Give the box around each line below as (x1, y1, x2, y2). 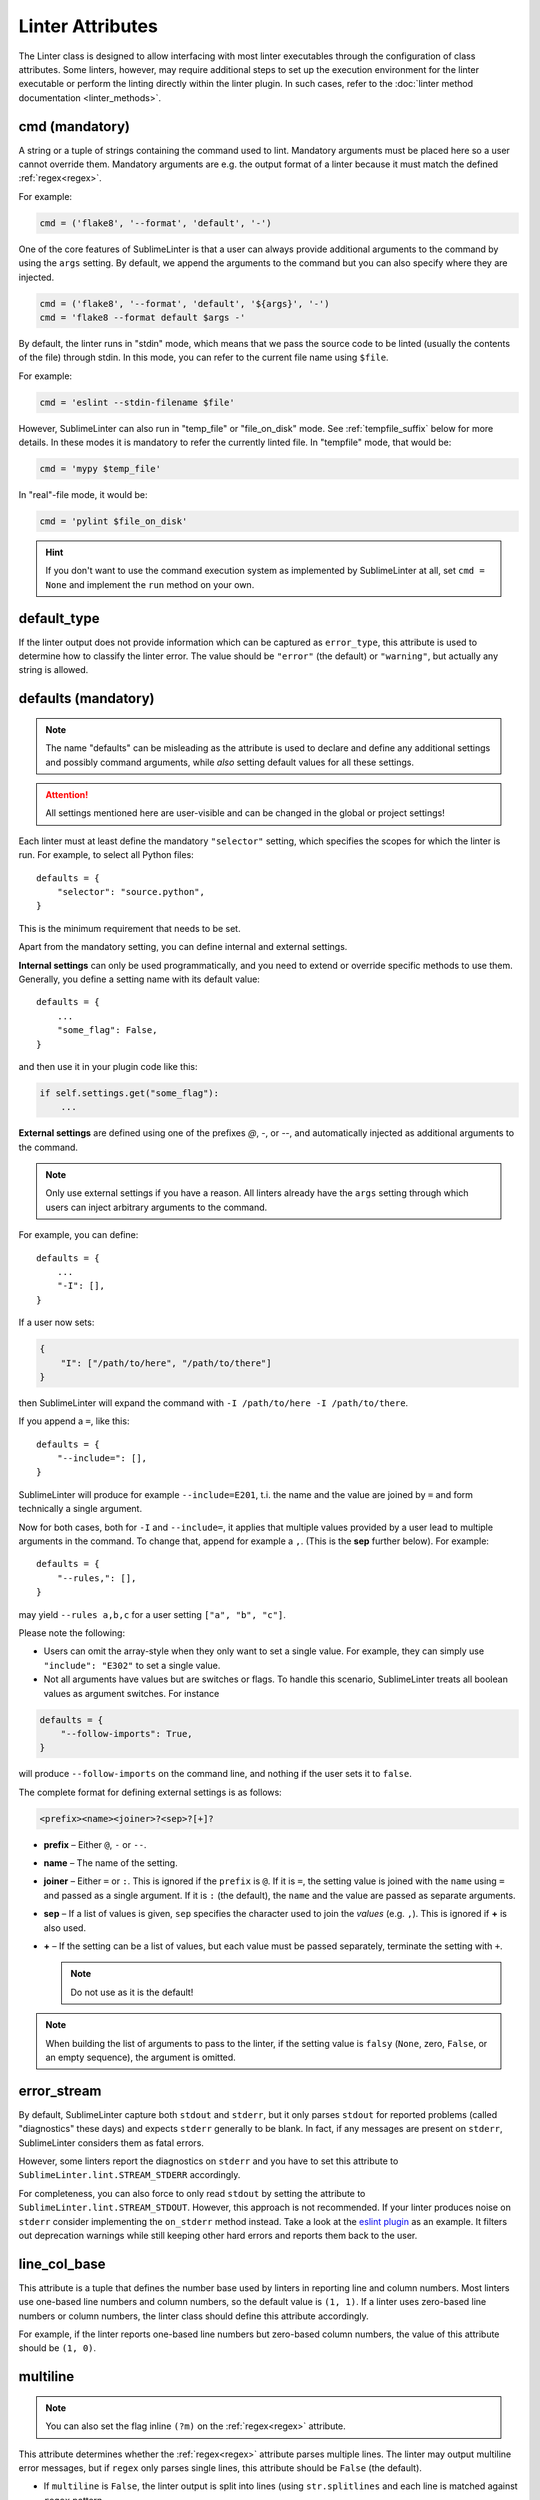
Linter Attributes (18, 15, 159, 37)
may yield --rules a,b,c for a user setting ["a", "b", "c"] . (18, 1608, 287, 1620)
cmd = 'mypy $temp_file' (39, 463, 162, 475)
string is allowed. (18, 664, 89, 676)
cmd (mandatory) (18, 118, 130, 135)
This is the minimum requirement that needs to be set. (18, 922, 241, 934)
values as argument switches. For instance (43, 1687, 220, 1699)
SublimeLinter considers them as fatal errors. (18, 2136, 205, 2149)
